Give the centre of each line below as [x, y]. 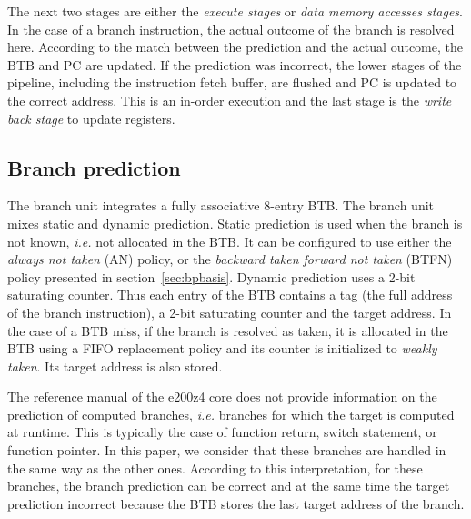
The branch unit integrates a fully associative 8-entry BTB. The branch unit [220, 205]
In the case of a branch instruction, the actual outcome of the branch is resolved [231, 29]
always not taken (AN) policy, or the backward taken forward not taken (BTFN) [230, 259]
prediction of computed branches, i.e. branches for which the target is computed [231, 414]
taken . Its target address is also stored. [115, 366]
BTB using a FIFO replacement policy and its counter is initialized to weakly [222, 348]
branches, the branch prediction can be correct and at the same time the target [229, 486]
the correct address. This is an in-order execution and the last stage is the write [230, 100]
